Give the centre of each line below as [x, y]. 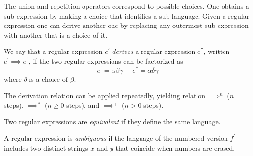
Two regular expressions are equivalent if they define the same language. [112, 121]
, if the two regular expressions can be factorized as [106, 61]
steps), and [83, 105]
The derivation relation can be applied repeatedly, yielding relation [105, 95]
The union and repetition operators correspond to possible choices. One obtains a [126, 6]
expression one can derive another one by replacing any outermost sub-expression [126, 25]
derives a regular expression [154, 51]
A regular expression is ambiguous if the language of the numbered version [116, 138]
